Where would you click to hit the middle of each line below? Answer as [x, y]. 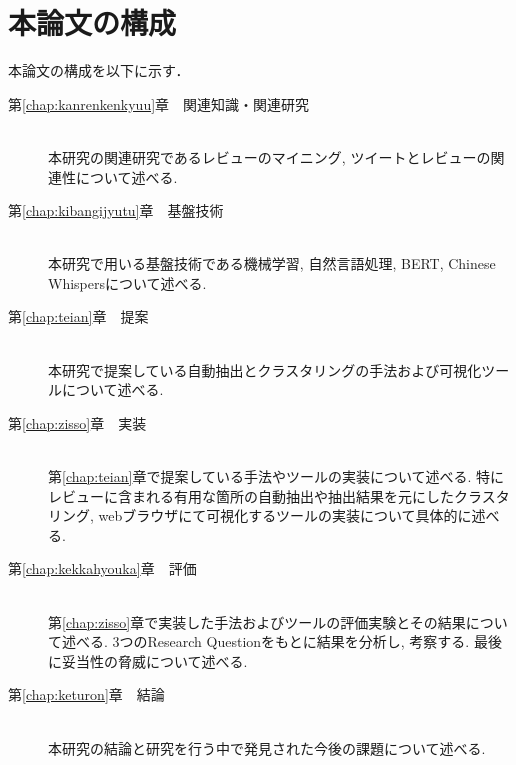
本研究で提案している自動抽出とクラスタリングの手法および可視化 [265, 369]
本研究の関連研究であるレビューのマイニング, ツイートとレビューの [269, 156]
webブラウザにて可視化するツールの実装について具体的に [285, 515]
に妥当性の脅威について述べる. [148, 660]
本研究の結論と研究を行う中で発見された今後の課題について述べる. [267, 747]
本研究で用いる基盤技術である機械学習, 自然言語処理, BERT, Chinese [272, 263]
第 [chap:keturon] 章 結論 [86, 694]
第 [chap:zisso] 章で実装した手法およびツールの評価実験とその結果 [257, 621]
